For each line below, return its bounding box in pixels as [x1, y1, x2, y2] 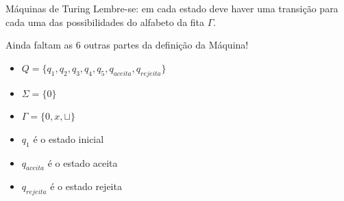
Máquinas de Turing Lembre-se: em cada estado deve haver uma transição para [5, 1, 339, 15]
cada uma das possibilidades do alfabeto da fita [5, 14, 205, 29]
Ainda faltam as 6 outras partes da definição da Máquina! [5, 38, 249, 52]
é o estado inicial [33, 131, 104, 146]
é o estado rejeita [50, 179, 122, 193]
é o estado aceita [47, 155, 118, 170]
